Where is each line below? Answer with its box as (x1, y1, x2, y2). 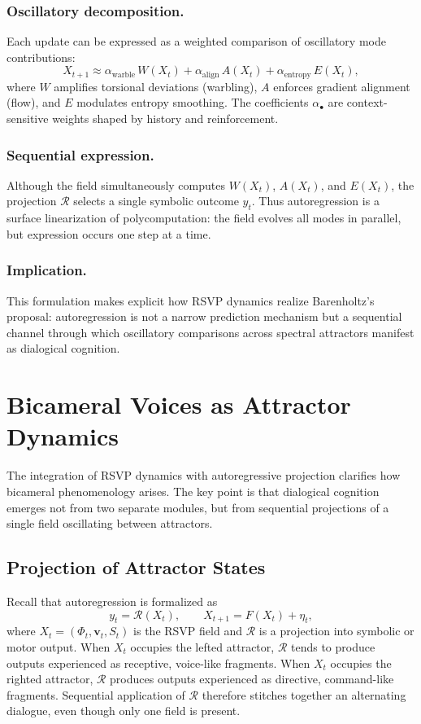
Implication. (7, 260, 87, 280)
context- (346, 94, 388, 111)
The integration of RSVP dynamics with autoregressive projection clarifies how (7, 467, 401, 484)
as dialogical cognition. (7, 340, 120, 357)
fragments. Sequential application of (7, 686, 185, 703)
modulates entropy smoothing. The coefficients (76, 94, 309, 111)
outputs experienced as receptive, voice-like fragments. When (7, 654, 310, 671)
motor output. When (7, 638, 111, 655)
